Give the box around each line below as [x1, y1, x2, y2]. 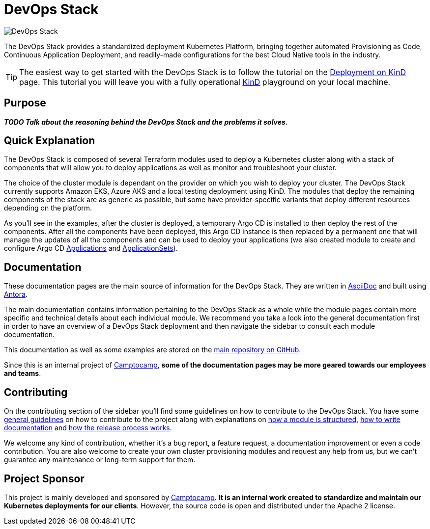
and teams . [4, 369, 41, 378]
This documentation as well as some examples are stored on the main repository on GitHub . [4, 345, 301, 354]
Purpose [4, 97, 46, 109]
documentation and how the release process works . [4, 423, 172, 432]
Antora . [4, 290, 28, 299]
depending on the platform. [4, 204, 92, 212]
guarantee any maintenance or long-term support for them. [4, 455, 196, 464]
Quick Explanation [4, 134, 95, 147]
